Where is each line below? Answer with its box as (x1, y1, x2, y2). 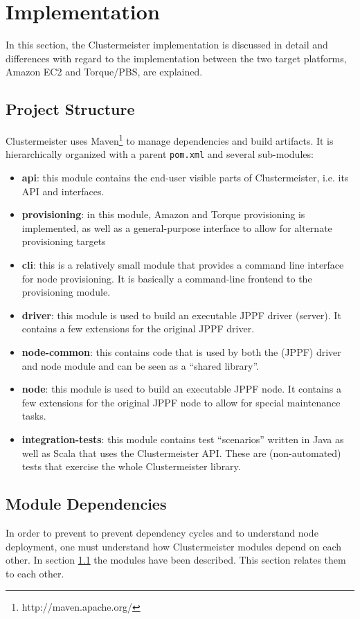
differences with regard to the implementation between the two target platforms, (6, 51, 347, 65)
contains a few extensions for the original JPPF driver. (21, 321, 255, 336)
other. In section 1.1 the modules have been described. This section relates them (6, 553, 346, 567)
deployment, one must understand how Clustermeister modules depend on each (6, 539, 342, 553)
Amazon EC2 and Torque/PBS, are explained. (6, 64, 203, 79)
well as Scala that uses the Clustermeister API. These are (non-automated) (21, 445, 341, 460)
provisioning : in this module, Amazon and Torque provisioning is (21, 207, 305, 222)
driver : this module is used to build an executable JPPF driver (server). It (21, 307, 341, 322)
